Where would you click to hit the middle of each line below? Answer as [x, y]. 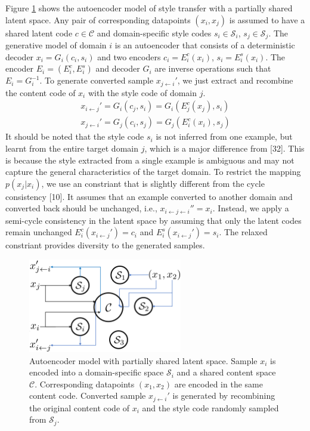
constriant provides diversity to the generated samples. [105, 245]
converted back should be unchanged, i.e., [81, 208]
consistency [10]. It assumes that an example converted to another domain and [149, 196]
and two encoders [129, 56]
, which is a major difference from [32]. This [224, 148]
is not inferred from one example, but [224, 136]
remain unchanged [39, 232]
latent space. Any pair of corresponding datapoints [98, 19]
